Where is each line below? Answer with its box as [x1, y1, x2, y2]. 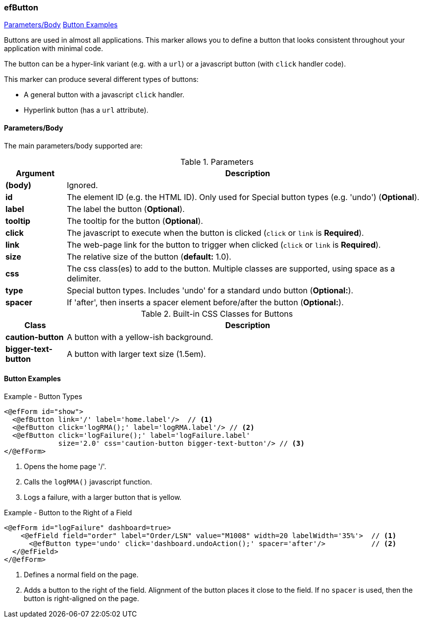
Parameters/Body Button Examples [4, 20, 118, 29]
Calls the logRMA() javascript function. [24, 477, 152, 486]
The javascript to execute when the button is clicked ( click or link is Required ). [66, 227, 364, 238]
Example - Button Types [4, 392, 82, 401]
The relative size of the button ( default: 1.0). [66, 251, 231, 262]
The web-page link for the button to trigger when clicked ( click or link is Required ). [66, 239, 381, 250]
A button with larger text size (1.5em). [66, 348, 206, 359]
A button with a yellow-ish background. [66, 332, 213, 342]
